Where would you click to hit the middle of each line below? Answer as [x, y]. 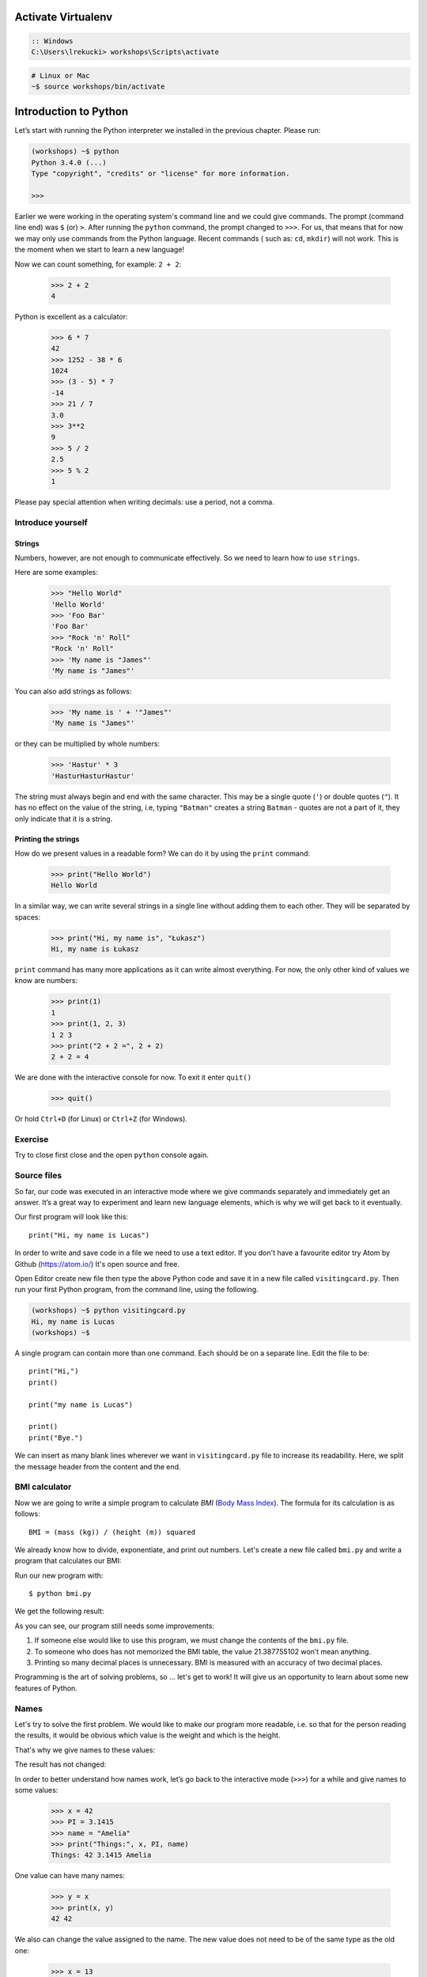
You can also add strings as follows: [73, 691]
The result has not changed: [60, 1764]
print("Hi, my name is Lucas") [89, 1235]
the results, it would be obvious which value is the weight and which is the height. [147, 1735]
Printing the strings [47, 839]
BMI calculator [43, 1487]
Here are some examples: [57, 573]
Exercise [32, 1140]
